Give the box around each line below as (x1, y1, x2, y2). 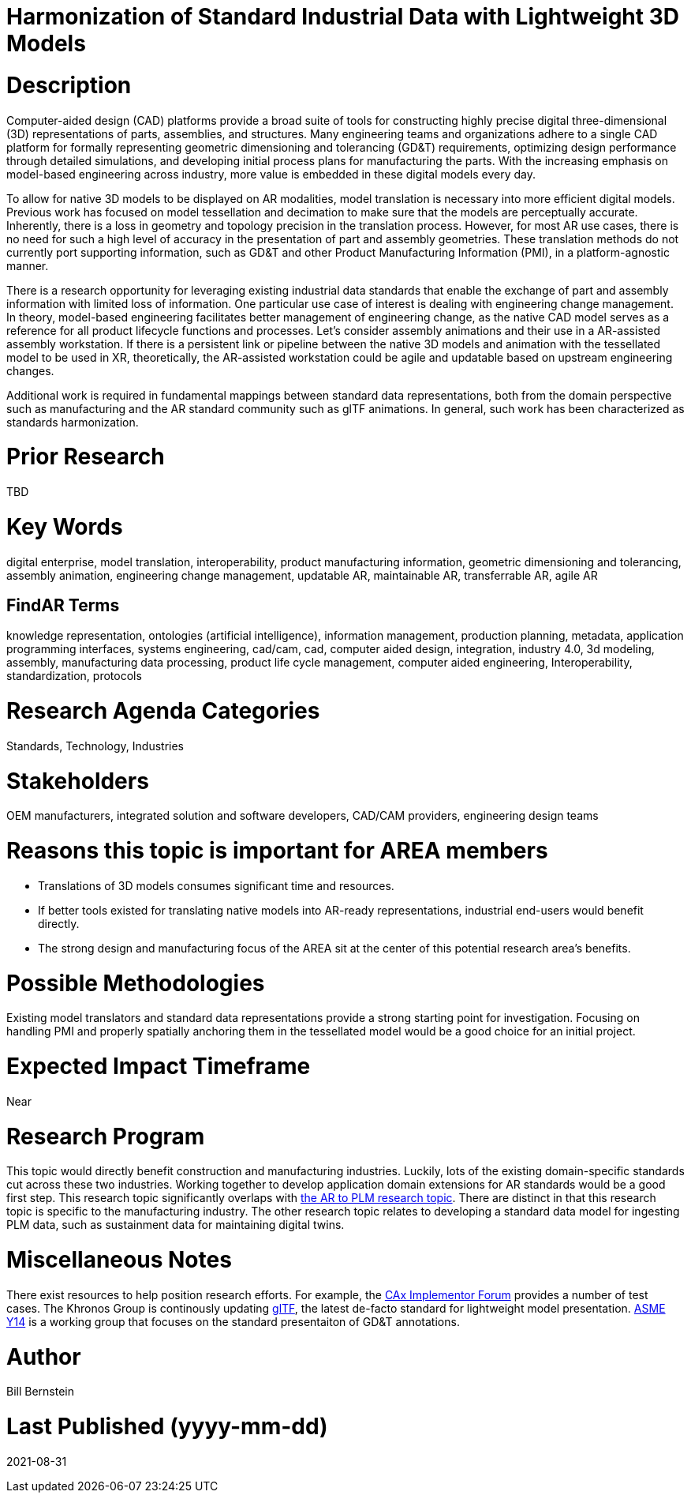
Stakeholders (6, 767, 149, 795)
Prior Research (6, 443, 165, 471)
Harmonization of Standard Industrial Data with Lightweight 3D (6, 3, 679, 30)
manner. (6, 258, 49, 272)
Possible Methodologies (6, 969, 265, 997)
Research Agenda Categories (6, 697, 320, 725)
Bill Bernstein (6, 1384, 75, 1399)
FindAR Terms (6, 595, 120, 615)
